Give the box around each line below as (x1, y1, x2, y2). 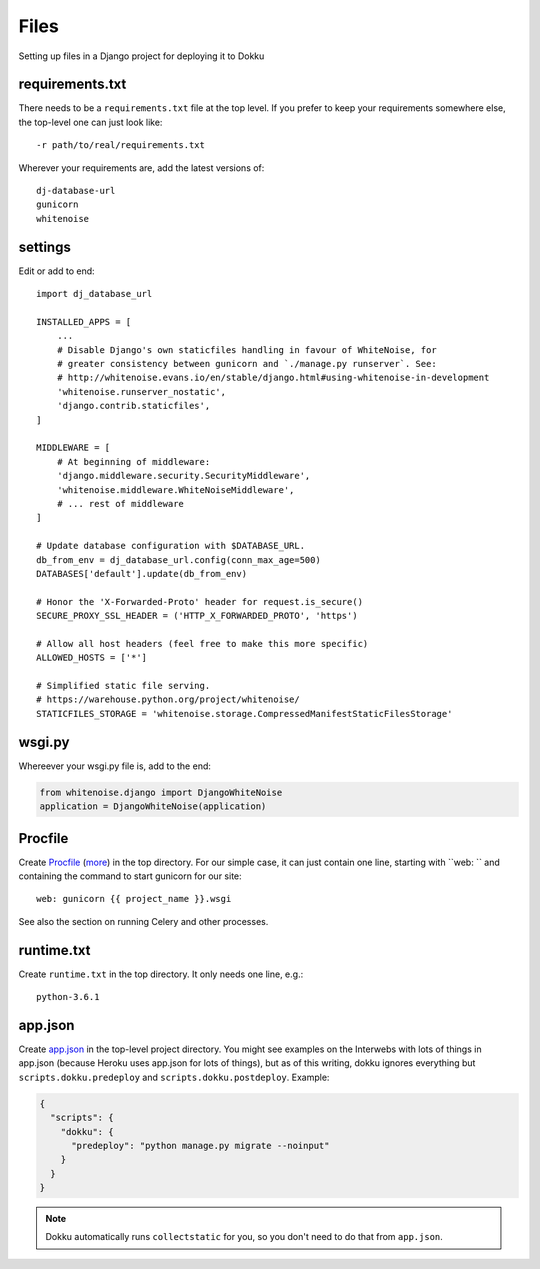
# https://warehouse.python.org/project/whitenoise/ (36, 694, 300, 705)
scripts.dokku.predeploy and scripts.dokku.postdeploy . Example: (18, 1071, 330, 1083)
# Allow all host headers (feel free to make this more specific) (36, 638, 369, 649)
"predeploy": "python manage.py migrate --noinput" (71, 1140, 330, 1151)
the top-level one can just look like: (18, 116, 163, 128)
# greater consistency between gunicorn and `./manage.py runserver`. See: (56, 358, 437, 370)
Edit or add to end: (18, 265, 95, 277)
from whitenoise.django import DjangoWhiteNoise (39, 786, 283, 798)
